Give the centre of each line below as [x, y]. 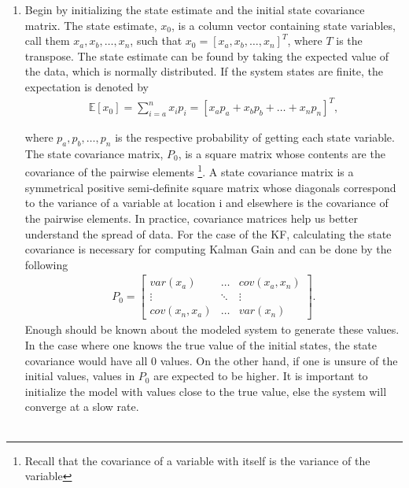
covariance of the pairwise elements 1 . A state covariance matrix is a [189, 171]
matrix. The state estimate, [91, 25]
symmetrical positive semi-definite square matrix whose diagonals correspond [210, 187]
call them [47, 41]
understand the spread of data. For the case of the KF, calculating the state [208, 233]
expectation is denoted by [87, 86]
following [46, 264]
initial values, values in [80, 376]
